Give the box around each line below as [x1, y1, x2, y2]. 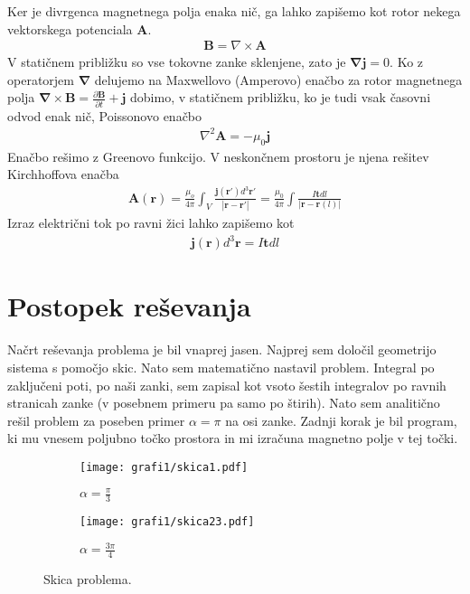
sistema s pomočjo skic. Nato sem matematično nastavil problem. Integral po [7, 357, 435, 376]
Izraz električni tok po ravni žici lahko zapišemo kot [7, 213, 295, 232]
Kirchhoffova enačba [7, 165, 119, 184]
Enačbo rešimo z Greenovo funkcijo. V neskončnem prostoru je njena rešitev [7, 146, 429, 165]
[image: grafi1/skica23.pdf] [80, 514, 255, 528]
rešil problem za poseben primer [7, 410, 185, 429]
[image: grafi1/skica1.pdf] [80, 460, 249, 474]
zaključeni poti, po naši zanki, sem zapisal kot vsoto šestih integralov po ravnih [7, 375, 446, 394]
